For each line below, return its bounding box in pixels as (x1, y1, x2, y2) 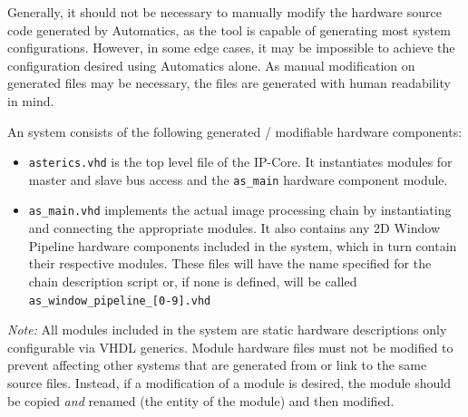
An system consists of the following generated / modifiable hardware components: (7, 121, 463, 141)
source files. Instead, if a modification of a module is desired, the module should (7, 373, 451, 392)
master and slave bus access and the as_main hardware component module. (28, 170, 448, 189)
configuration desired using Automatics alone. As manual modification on (7, 55, 415, 74)
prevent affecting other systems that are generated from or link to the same (7, 355, 427, 374)
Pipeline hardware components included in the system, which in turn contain (28, 236, 457, 255)
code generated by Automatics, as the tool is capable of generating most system (7, 20, 451, 39)
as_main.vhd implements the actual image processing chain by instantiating (28, 200, 452, 219)
